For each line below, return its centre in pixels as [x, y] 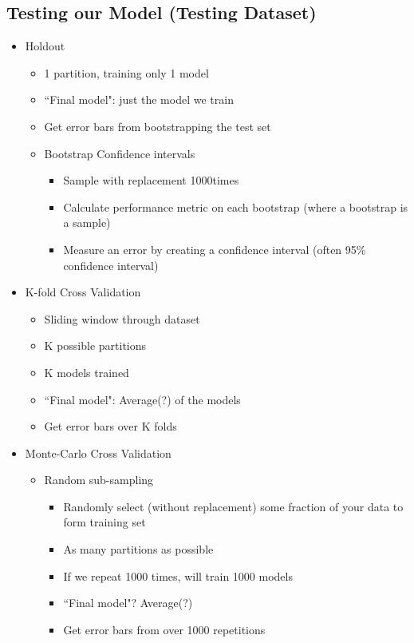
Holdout [45, 46]
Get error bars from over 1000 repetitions [164, 629]
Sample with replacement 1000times [151, 180]
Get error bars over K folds [110, 426]
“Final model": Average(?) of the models [142, 399]
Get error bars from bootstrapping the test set [158, 126]
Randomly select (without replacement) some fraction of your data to [233, 506]
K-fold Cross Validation [83, 292]
